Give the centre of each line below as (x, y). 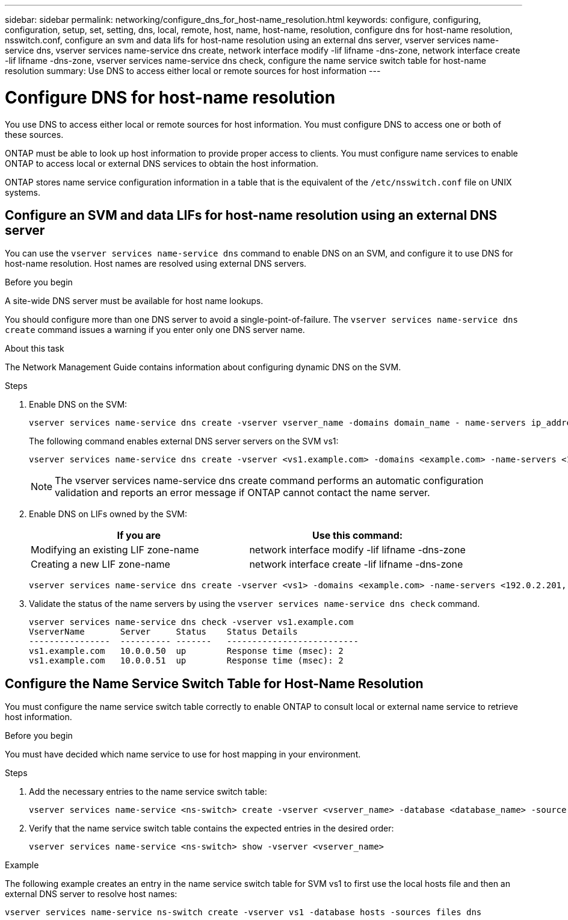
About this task (35, 349)
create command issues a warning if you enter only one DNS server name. (155, 330)
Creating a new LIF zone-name (100, 564)
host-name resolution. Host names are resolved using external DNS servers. (156, 264)
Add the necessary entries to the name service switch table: (148, 792)
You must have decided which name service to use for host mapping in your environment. (183, 754)
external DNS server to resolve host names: (91, 894)
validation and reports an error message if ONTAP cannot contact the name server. (242, 493)
